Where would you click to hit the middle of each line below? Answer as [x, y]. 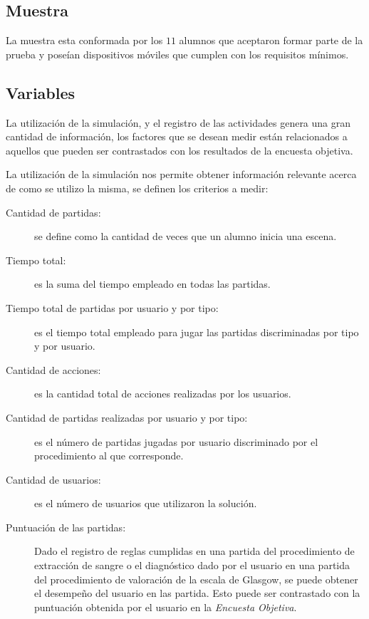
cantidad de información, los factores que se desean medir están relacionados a [177, 136]
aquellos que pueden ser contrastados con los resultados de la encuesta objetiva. [180, 150]
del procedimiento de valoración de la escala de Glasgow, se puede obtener [196, 579]
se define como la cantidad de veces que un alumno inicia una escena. [186, 236]
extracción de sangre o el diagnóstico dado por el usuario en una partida [192, 565]
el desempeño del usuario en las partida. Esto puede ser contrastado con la [197, 593]
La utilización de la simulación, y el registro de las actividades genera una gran [178, 122]
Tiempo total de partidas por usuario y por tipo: [112, 307]
